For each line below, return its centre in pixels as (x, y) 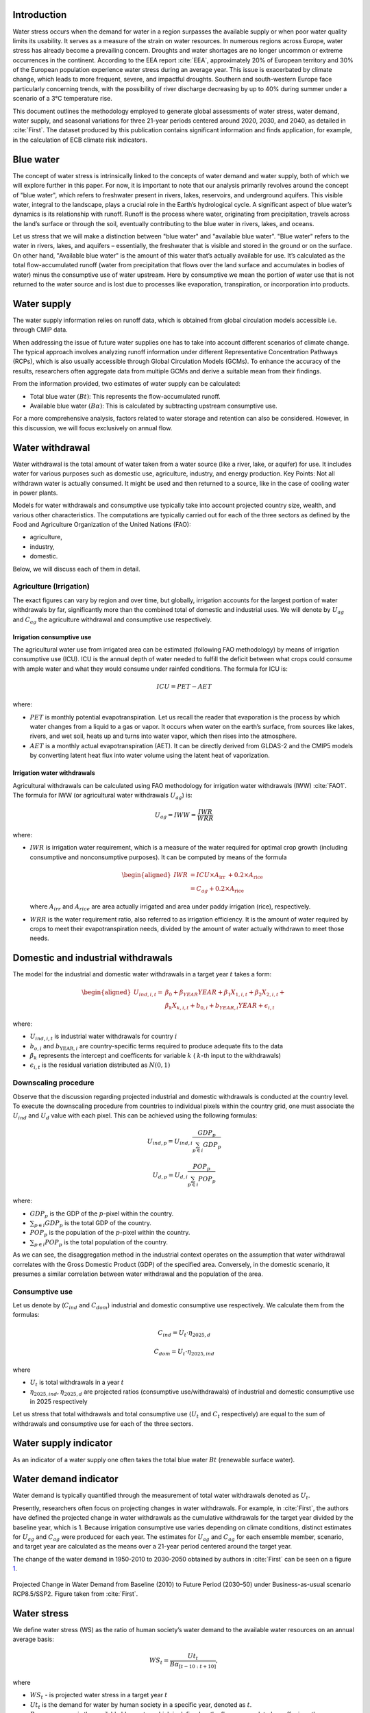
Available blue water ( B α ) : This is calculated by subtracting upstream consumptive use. (153, 406)
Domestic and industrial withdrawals (92, 958)
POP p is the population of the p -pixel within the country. (110, 1233)
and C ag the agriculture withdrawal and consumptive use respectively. (112, 620)
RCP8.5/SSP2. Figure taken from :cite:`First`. (75, 1594)
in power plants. (35, 493)
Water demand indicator (66, 1479)
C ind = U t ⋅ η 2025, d (184, 1333)
